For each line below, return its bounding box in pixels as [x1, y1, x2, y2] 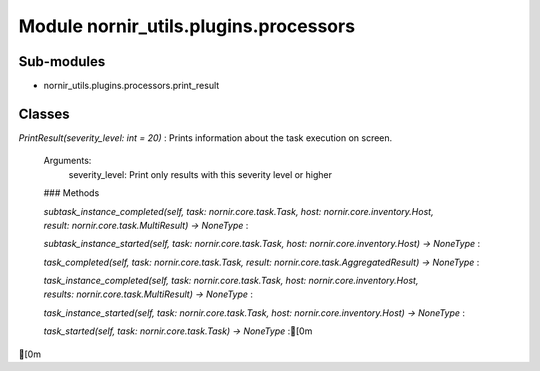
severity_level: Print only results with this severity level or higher [68, 168, 333, 180]
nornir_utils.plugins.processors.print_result [43, 80, 220, 92]
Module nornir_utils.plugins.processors [18, 15, 355, 37]
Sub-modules [18, 53, 106, 70]
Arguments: [43, 155, 92, 167]
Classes [18, 105, 70, 122]
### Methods [43, 187, 100, 199]
